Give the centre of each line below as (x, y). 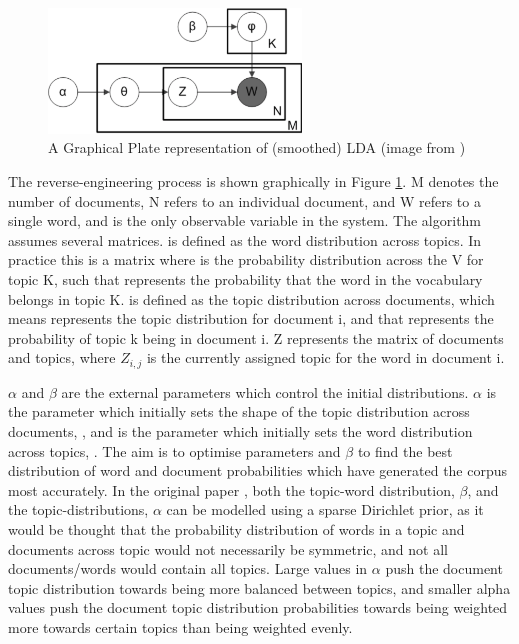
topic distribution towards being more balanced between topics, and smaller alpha (259, 587)
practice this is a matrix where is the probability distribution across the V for (246, 259)
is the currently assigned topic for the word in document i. (325, 357)
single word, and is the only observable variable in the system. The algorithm (245, 220)
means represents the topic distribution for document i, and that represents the (251, 318)
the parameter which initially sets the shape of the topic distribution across (239, 411)
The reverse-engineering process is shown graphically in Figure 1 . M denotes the (253, 181)
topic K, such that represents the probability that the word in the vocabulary (245, 279)
